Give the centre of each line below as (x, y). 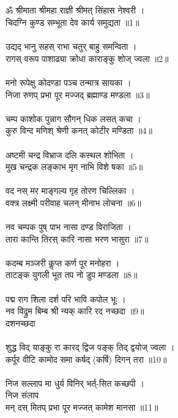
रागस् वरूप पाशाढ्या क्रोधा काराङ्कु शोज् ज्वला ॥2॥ (87, 58)
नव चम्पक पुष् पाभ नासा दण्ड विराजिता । (69, 227)
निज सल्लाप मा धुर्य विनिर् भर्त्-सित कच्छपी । (75, 383)
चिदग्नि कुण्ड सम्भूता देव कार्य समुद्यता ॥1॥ (72, 22)
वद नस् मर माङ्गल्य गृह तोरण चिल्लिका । (70, 191)
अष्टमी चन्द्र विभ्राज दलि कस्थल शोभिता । (70, 154)
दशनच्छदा (20, 323)
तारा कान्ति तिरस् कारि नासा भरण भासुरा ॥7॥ (77, 238)
